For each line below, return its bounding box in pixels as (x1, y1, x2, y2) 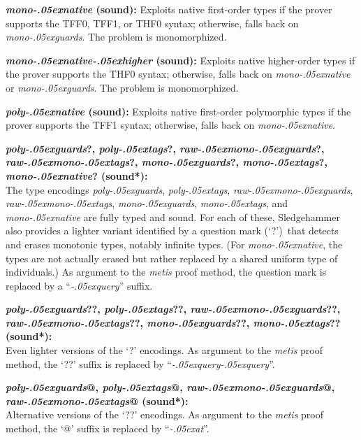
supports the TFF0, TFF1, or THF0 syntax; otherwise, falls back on (6, 15, 299, 30)
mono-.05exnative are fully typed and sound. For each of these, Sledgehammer (6, 209, 340, 224)
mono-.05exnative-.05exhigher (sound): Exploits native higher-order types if (6, 52, 355, 67)
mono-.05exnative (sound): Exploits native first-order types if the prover (6, 2, 332, 16)
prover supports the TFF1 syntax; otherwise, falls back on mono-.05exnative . (6, 118, 335, 132)
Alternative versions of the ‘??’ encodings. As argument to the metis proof (6, 407, 323, 422)
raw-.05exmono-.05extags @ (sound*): (6, 393, 189, 408)
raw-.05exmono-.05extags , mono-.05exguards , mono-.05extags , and (6, 196, 288, 211)
